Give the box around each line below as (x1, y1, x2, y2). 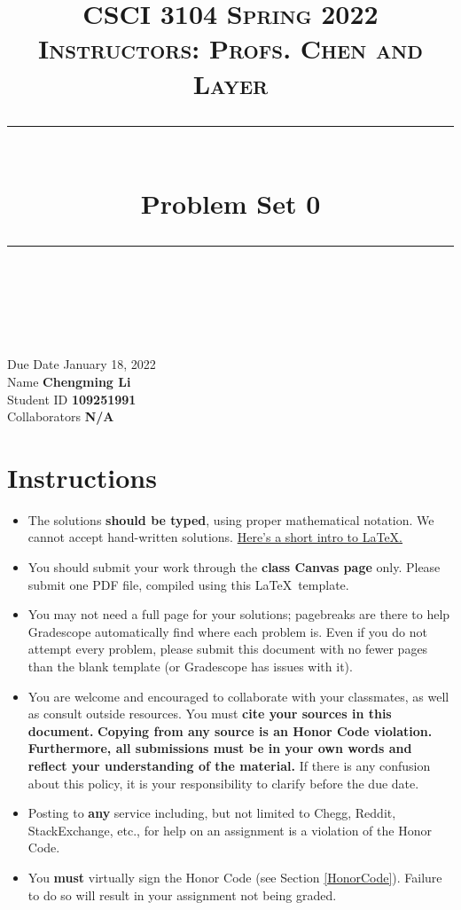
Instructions (7, 459, 157, 495)
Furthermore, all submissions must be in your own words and (27, 739, 412, 757)
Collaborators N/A (7, 407, 114, 426)
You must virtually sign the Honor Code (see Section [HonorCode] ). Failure (27, 867, 442, 886)
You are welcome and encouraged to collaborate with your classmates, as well (27, 686, 449, 705)
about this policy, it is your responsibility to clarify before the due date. (27, 773, 419, 792)
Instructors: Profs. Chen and (38, 30, 423, 67)
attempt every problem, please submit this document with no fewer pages (27, 639, 428, 658)
